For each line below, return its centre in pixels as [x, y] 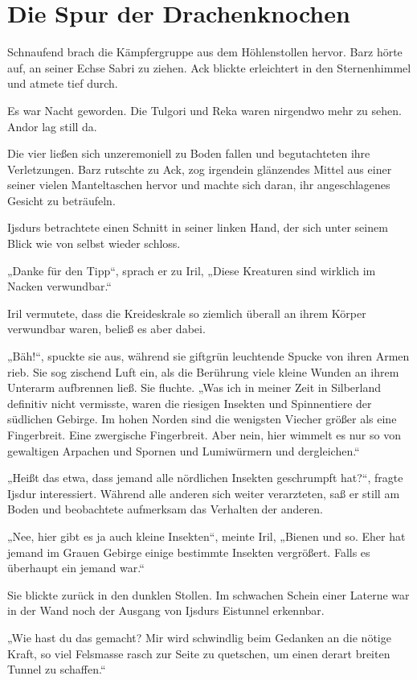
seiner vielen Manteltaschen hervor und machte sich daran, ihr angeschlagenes [199, 185]
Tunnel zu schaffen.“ [57, 669]
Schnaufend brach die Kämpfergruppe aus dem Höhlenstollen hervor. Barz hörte [205, 52]
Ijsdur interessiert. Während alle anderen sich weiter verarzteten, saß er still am [204, 493]
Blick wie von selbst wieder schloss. [94, 243]
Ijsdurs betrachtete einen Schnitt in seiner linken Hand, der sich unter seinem [198, 227]
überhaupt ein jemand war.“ [76, 568]
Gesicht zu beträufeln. [61, 200]
